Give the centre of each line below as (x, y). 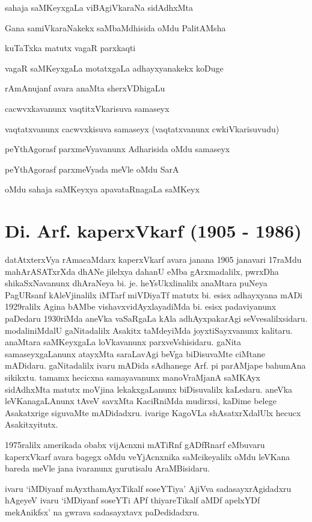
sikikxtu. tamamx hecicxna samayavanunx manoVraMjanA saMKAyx (133, 377)
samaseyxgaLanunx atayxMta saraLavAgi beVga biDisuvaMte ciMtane (135, 353)
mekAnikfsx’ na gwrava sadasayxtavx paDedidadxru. (102, 511)
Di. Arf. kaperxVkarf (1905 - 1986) (153, 231)
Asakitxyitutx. (32, 424)
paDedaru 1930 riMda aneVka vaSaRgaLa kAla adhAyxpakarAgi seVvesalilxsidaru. (156, 318)
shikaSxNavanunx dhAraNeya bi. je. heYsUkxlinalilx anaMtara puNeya (136, 283)
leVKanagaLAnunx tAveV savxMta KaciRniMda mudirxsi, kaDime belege (141, 401)
